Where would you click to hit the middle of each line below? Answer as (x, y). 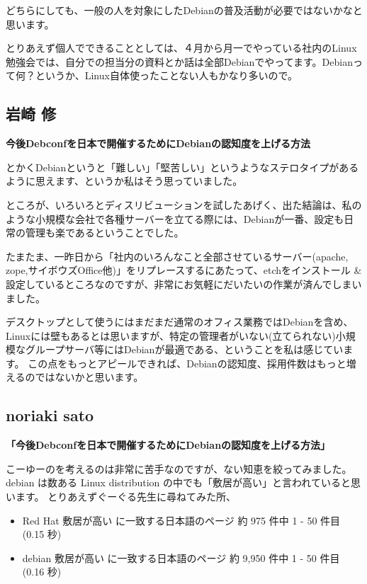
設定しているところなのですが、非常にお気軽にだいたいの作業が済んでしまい (184, 284)
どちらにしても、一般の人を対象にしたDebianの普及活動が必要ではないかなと (184, 10)
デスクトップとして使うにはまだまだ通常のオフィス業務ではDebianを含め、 (180, 322)
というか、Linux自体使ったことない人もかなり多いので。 (166, 75)
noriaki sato (50, 415)
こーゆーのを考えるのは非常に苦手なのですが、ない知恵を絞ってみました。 (179, 468)
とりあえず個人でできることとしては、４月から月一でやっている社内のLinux (181, 48)
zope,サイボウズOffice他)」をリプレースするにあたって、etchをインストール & (184, 270)
